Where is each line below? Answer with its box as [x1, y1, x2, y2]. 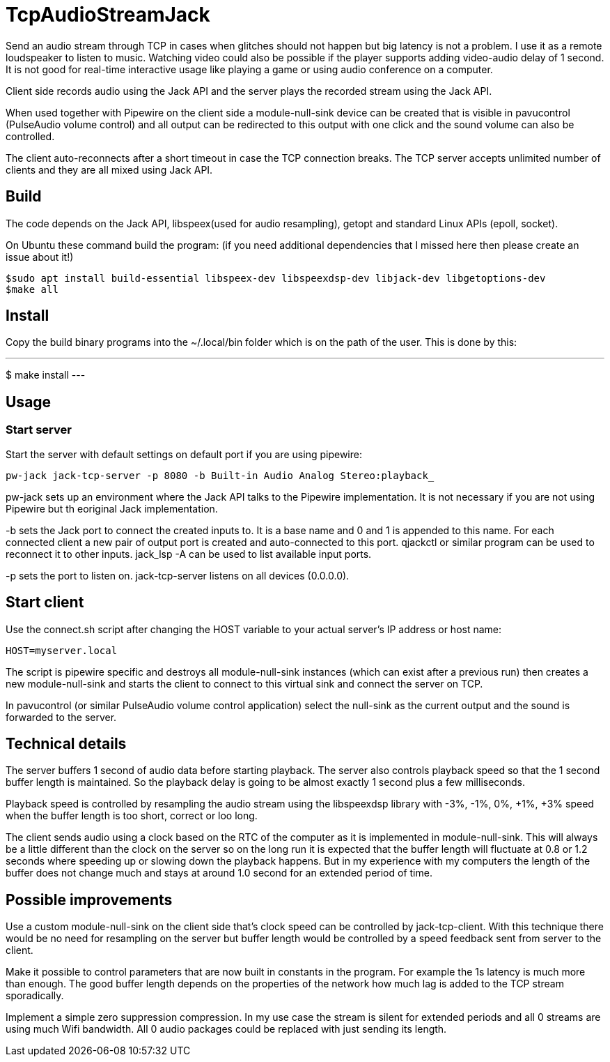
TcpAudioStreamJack [6, 3, 210, 26]
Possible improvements [6, 890, 173, 909]
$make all [6, 283, 58, 295]
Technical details [6, 734, 127, 752]
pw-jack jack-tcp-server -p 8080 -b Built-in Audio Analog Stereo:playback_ [6, 469, 435, 481]
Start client [6, 593, 84, 612]
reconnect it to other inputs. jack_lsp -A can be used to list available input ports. [6, 547, 372, 560]
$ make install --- [6, 369, 86, 381]
